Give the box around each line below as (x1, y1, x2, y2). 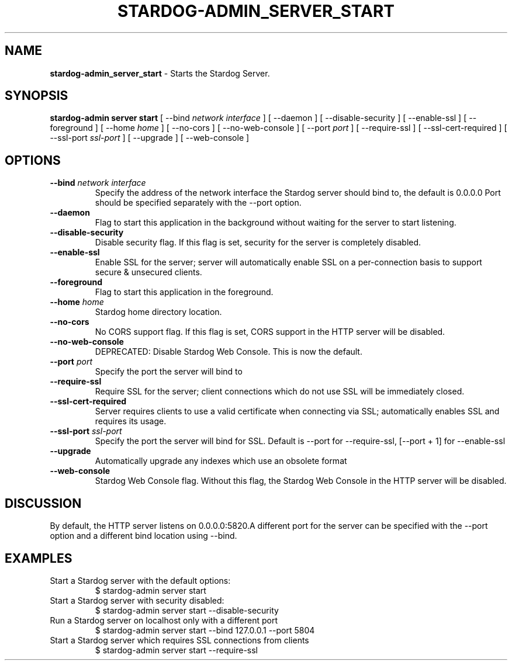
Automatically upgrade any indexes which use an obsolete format (95, 456, 347, 466)
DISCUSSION (5, 496, 82, 511)
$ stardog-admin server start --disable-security (95, 605, 279, 615)
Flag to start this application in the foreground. (95, 287, 274, 297)
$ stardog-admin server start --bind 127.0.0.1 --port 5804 (95, 625, 315, 635)
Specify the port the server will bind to (95, 366, 243, 377)
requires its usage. (95, 416, 167, 427)
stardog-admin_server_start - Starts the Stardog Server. (50, 68, 270, 78)
